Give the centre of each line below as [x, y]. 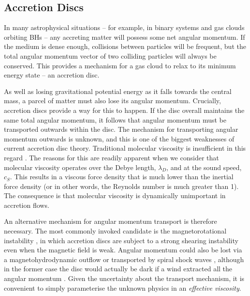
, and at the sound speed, [204, 167]
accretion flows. [27, 205]
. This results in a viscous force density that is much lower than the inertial [122, 177]
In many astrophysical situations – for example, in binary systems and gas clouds [124, 27]
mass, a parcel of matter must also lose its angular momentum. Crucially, [112, 101]
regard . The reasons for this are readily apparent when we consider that [111, 157]
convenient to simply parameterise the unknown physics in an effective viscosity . [123, 288]
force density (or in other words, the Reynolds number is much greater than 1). [121, 186]
